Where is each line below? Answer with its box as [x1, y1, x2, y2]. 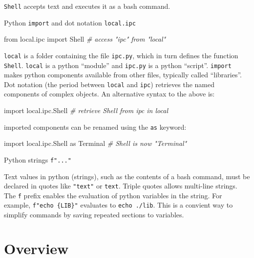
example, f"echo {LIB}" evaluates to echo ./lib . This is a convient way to [4, 200, 233, 210]
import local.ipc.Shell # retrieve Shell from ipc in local [4, 105, 168, 116]
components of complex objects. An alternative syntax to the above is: [4, 89, 215, 99]
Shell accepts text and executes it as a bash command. [4, 1, 170, 11]
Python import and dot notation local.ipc [4, 17, 136, 27]
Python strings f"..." [4, 154, 71, 164]
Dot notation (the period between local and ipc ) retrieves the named [4, 79, 215, 89]
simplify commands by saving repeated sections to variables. [4, 210, 184, 220]
